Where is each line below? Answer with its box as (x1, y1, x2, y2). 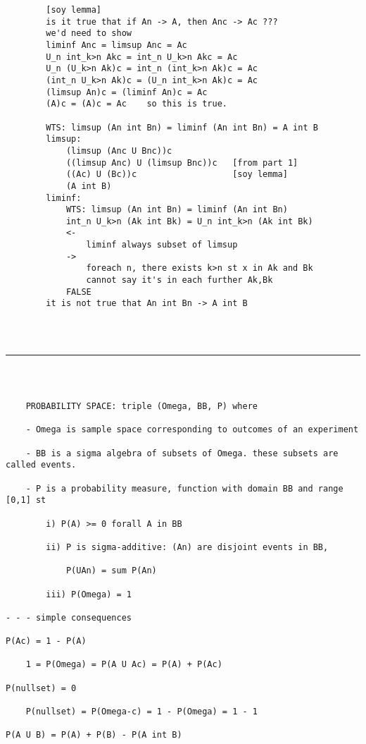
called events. (6, 460, 77, 470)
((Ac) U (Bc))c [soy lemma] (65, 169, 288, 180)
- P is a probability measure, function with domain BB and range (25, 483, 343, 494)
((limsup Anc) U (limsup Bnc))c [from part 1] (65, 157, 298, 168)
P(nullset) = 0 (6, 683, 77, 693)
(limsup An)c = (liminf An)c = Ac (46, 87, 208, 97)
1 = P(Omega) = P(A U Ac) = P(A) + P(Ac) (25, 659, 222, 670)
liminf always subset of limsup (86, 240, 238, 250)
